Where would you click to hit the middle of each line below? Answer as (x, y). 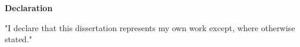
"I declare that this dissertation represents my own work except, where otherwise (150, 27)
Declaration (29, 8)
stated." (18, 39)
